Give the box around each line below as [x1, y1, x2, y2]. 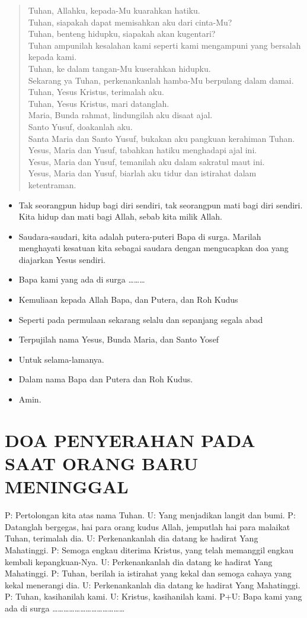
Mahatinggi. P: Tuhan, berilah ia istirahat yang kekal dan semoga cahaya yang [5, 567, 292, 579]
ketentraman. [28, 178, 76, 191]
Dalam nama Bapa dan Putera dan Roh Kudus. [18, 373, 193, 385]
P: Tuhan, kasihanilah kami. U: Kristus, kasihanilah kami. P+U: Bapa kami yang [5, 590, 302, 603]
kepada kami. [28, 50, 77, 63]
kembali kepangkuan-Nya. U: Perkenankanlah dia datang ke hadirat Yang [5, 555, 273, 568]
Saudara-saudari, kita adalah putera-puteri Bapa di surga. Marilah [18, 230, 261, 242]
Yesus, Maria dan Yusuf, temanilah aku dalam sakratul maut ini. [28, 155, 265, 167]
